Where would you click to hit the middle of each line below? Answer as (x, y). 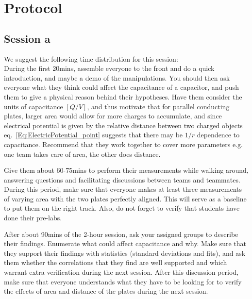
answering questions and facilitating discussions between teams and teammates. (122, 179)
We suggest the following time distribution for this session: (91, 58)
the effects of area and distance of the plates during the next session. (106, 291)
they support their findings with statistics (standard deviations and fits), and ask (125, 253)
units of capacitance (34, 106)
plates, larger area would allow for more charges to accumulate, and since (113, 116)
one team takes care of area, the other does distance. (82, 154)
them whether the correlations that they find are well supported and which (116, 262)
